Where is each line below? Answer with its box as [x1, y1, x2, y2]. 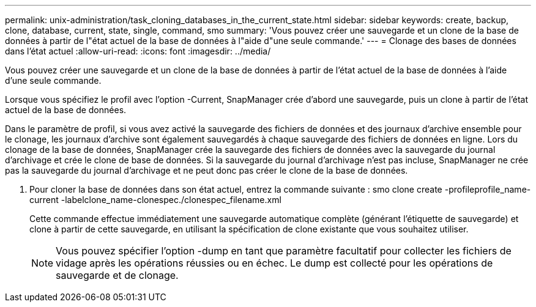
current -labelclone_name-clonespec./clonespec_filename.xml [29, 194, 281, 205]
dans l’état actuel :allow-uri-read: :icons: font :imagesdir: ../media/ [5, 46, 271, 56]
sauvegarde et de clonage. [56, 269, 179, 281]
